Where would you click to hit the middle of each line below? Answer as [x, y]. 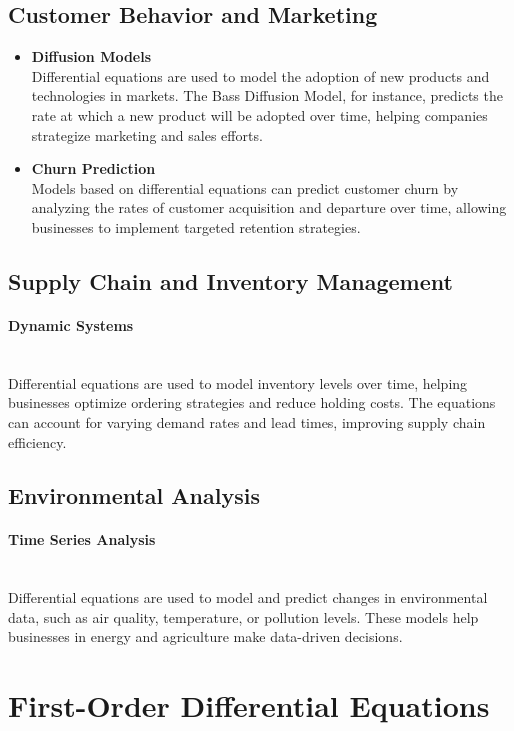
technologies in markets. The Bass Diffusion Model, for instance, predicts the [267, 95]
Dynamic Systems [71, 324]
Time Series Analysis [82, 539]
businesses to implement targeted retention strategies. [196, 226]
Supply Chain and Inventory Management [230, 280]
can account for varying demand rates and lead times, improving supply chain [247, 421]
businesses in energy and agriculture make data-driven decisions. [205, 636]
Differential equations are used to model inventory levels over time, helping [238, 382]
